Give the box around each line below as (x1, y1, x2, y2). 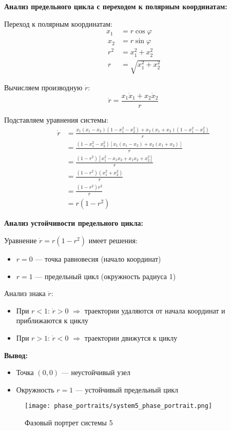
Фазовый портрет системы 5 (25, 417, 113, 428)
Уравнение (4, 235, 37, 246)
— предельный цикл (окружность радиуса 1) (35, 270, 176, 281)
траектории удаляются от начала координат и (84, 305, 225, 316)
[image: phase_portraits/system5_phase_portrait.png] (25, 402, 213, 410)
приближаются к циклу (16, 315, 89, 326)
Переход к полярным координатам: (4, 18, 112, 29)
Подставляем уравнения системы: (4, 114, 109, 125)
